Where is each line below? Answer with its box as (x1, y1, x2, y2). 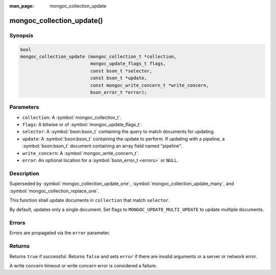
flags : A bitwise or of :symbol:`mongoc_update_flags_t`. (22, 122, 143, 128)
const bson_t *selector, (90, 68, 153, 74)
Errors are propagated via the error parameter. (9, 230, 110, 236)
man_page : (9, 3, 34, 9)
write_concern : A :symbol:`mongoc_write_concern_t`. (22, 150, 140, 156)
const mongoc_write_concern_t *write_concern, (90, 82, 209, 88)
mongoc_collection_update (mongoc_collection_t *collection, (20, 54, 177, 59)
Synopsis (9, 32, 33, 39)
